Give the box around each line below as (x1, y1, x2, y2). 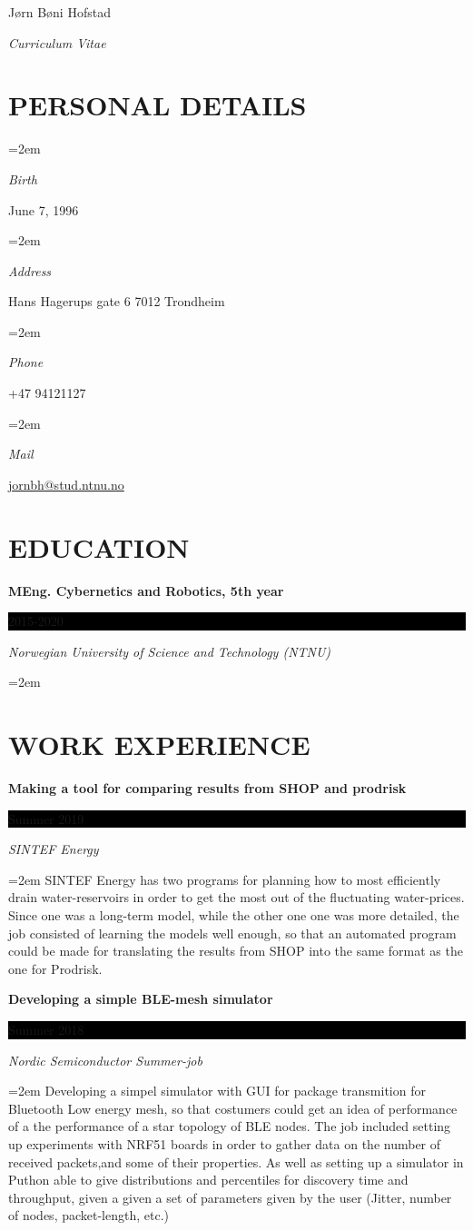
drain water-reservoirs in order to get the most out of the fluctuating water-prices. (8, 888, 465, 907)
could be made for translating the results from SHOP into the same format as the (8, 941, 463, 960)
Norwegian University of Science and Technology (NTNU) (8, 641, 331, 660)
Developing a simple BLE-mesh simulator (8, 989, 273, 1008)
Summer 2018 (8, 1020, 84, 1038)
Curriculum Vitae (8, 33, 106, 52)
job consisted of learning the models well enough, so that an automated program (8, 923, 457, 942)
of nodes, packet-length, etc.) (8, 1206, 170, 1225)
